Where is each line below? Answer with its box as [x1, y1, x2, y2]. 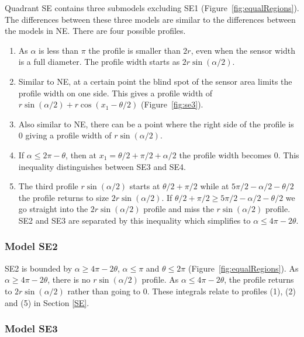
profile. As [141, 273, 179, 286]
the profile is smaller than [88, 44, 181, 56]
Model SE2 [5, 239, 58, 253]
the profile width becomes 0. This [179, 148, 299, 161]
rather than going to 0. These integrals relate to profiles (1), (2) [67, 284, 296, 297]
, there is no [47, 273, 91, 286]
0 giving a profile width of [18, 129, 112, 141]
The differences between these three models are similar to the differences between [5, 13, 296, 25]
